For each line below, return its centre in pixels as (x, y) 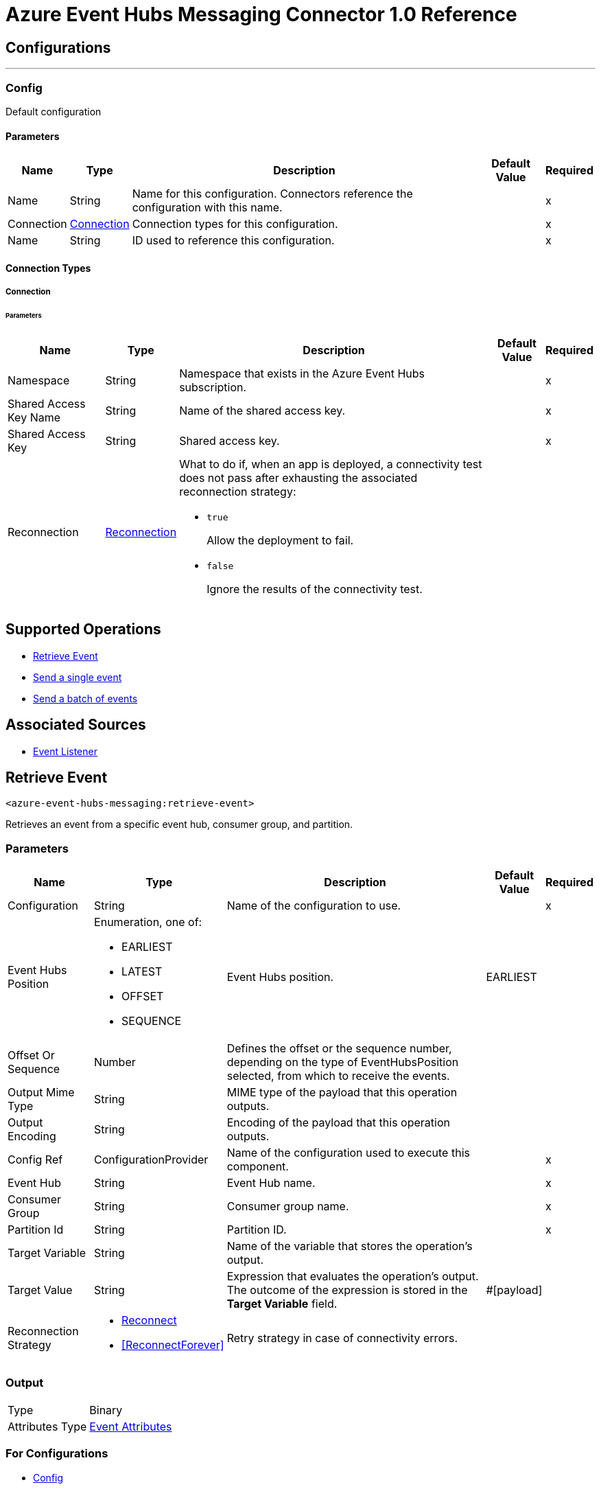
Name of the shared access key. (262, 410)
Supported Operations (83, 630)
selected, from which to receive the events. (338, 1076)
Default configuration (54, 111)
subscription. (213, 387)
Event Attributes (131, 1426)
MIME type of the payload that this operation (342, 1093)
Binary (106, 1410)
